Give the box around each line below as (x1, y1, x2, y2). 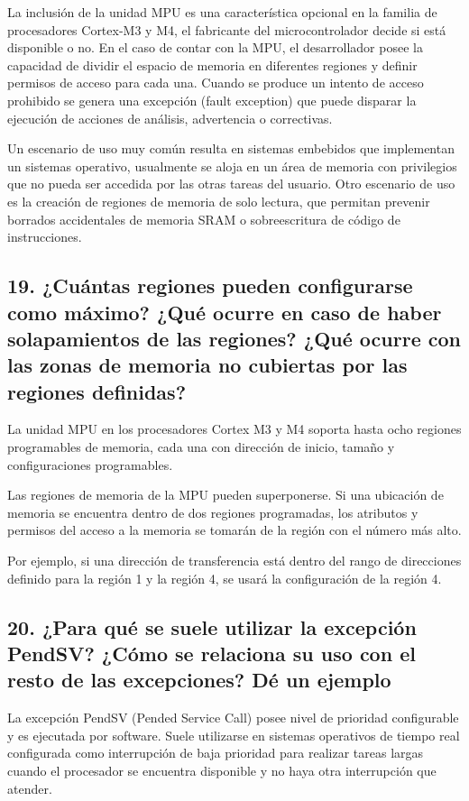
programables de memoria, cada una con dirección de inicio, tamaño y (7, 437, 395, 456)
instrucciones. (7, 227, 82, 246)
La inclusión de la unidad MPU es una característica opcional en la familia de (7, 3, 437, 21)
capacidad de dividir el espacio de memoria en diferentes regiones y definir (7, 55, 418, 74)
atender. (7, 778, 52, 797)
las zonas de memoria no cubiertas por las (7, 351, 408, 379)
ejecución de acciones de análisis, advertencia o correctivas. (7, 108, 333, 127)
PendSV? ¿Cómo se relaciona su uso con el (7, 640, 416, 667)
